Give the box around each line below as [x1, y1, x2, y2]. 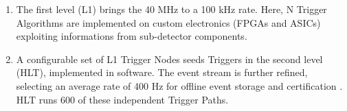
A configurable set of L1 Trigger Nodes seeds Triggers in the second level [16, 51, 323, 66]
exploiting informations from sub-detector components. [16, 29, 247, 43]
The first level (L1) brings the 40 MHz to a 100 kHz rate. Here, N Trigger [16, 2, 327, 16]
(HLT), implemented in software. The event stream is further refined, [16, 65, 308, 79]
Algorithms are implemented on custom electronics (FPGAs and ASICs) [16, 15, 321, 29]
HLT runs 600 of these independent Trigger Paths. [16, 92, 229, 106]
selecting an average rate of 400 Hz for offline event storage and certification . [16, 78, 343, 92]
